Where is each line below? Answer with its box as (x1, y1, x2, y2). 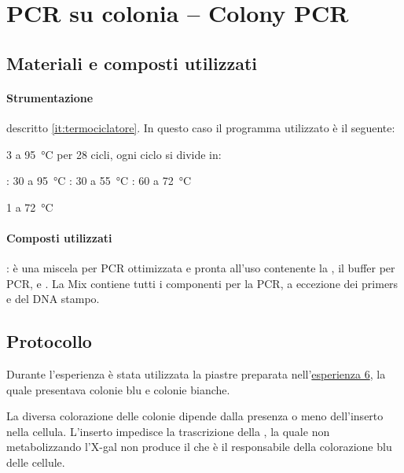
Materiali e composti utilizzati (6, 50, 258, 75)
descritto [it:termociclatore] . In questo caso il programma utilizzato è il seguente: (6, 119, 395, 135)
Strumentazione (6, 89, 94, 105)
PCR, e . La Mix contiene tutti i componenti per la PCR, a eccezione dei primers (6, 275, 398, 291)
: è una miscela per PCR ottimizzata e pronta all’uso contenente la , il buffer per (6, 260, 395, 276)
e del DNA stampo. (6, 290, 100, 307)
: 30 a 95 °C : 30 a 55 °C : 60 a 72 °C (6, 172, 192, 189)
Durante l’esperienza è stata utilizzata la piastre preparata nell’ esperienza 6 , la (6, 366, 386, 382)
